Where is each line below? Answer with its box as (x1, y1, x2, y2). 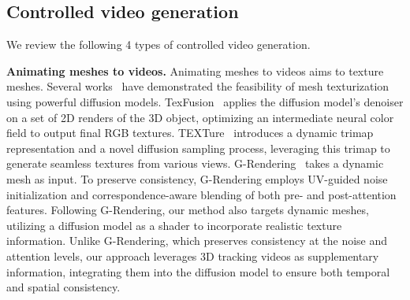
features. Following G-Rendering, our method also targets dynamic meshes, (6, 202, 369, 218)
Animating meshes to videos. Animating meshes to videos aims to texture (6, 62, 384, 79)
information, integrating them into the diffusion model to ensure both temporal (6, 263, 390, 280)
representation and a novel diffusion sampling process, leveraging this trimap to (6, 139, 390, 156)
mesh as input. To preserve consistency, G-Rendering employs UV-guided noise (6, 170, 388, 187)
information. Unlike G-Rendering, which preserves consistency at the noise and (6, 232, 388, 249)
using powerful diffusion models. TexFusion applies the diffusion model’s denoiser (6, 93, 404, 109)
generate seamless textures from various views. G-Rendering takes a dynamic (6, 155, 384, 172)
